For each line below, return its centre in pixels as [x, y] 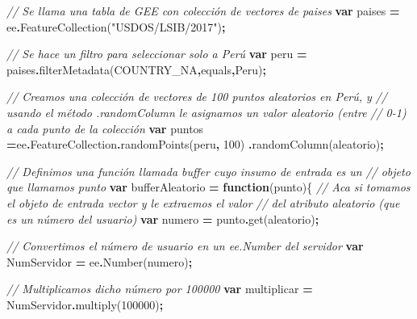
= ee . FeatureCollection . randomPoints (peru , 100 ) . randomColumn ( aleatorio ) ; [195, 144]
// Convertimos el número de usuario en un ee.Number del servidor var [185, 246]
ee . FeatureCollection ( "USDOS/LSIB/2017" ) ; [116, 26]
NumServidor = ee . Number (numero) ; [100, 261]
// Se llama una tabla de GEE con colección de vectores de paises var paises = [203, 10]
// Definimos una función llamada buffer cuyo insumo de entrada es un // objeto [208, 171]
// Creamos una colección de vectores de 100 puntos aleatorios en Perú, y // [197, 97]
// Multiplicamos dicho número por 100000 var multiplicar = [160, 289]
